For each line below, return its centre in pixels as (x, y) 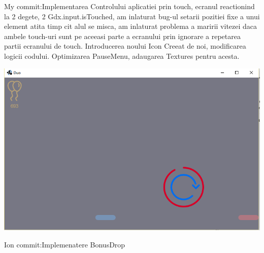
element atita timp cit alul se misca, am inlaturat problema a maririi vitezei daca (131, 26)
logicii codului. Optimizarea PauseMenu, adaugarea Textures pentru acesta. (122, 56)
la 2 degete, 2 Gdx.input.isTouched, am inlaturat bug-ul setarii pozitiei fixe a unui (132, 16)
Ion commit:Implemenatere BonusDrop (65, 245)
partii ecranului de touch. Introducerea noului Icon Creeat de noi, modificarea (125, 46)
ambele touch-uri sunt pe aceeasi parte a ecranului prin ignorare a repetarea (122, 36)
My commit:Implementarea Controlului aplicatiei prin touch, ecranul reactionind (129, 6)
